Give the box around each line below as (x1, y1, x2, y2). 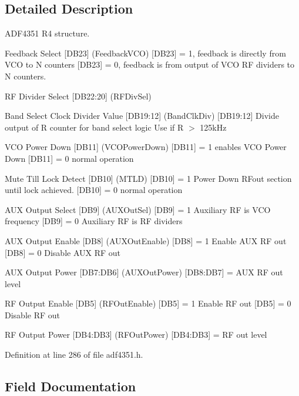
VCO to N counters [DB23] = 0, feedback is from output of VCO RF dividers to (5, 58, 295, 71)
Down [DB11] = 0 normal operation (5, 152, 134, 164)
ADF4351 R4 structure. (5, 27, 90, 39)
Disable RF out (5, 308, 60, 321)
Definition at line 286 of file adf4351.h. (5, 348, 143, 361)
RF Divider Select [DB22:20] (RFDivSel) (5, 89, 152, 102)
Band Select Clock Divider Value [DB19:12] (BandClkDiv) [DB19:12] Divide (5, 109, 279, 122)
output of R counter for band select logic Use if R (5, 121, 184, 133)
